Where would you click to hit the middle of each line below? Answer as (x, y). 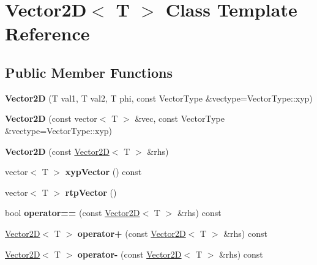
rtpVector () (91, 192)
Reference (47, 33)
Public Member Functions (89, 72)
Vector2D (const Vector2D (57, 151)
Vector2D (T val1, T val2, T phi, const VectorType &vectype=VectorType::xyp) (159, 98)
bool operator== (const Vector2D (73, 213)
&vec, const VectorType (180, 118)
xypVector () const (103, 172)
